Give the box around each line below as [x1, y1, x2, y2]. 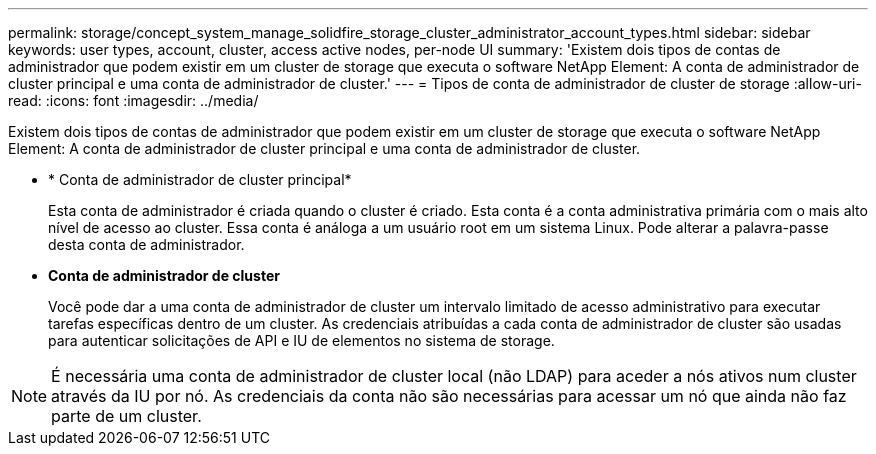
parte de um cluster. [51, 406, 202, 426]
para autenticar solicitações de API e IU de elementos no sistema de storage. [48, 332, 555, 349]
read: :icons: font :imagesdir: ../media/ [8, 92, 259, 109]
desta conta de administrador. [48, 236, 245, 253]
